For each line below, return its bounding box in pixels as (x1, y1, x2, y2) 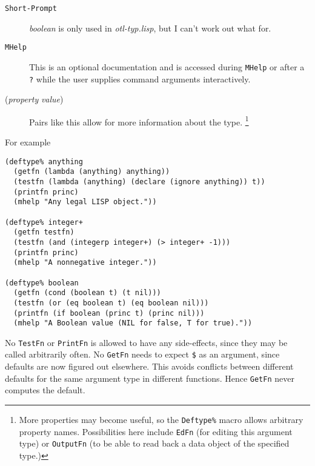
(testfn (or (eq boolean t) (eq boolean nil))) (13, 298, 209, 307)
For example (5, 136, 51, 148)
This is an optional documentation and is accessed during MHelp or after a (29, 60, 305, 73)
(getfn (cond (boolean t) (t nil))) (13, 288, 161, 298)
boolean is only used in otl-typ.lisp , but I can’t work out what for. (29, 21, 271, 34)
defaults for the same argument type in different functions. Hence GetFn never (5, 371, 294, 384)
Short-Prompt (5, 4, 57, 13)
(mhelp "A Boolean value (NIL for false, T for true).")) (13, 319, 253, 328)
